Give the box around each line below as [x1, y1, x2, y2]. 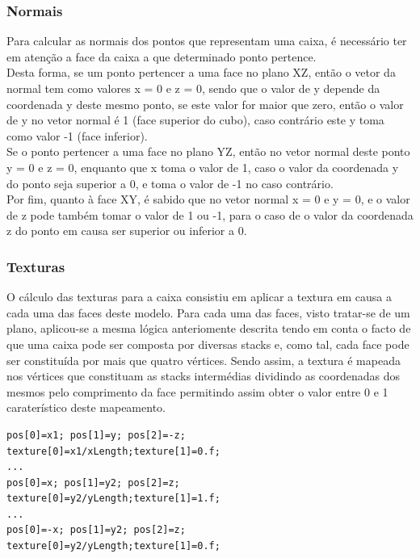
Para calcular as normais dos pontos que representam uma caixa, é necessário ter [6, 32, 407, 49]
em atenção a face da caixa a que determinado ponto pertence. [6, 48, 317, 65]
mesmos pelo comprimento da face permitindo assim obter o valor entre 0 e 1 [6, 383, 388, 400]
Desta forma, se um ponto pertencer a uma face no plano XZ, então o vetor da [6, 64, 396, 81]
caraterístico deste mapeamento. [6, 399, 166, 416]
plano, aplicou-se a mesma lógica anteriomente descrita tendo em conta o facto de [6, 320, 411, 337]
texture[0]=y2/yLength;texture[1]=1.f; [6, 493, 220, 505]
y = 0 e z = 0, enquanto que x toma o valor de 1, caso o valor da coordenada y [6, 158, 399, 175]
